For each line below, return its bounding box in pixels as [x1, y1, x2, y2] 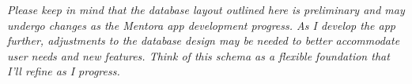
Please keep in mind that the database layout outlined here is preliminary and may [7, 2, 405, 17]
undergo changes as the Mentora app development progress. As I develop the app [7, 16, 396, 33]
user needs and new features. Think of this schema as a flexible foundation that [7, 47, 390, 64]
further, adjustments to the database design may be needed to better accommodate [7, 32, 400, 49]
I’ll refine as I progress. [7, 63, 120, 79]
